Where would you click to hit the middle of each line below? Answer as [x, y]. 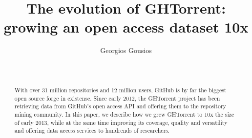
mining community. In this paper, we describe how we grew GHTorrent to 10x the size [124, 114]
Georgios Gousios [126, 50]
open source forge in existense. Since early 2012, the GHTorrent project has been [117, 98]
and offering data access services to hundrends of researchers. [92, 130]
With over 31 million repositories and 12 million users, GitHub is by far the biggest [120, 90]
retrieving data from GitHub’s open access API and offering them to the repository [120, 106]
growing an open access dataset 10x [126, 27]
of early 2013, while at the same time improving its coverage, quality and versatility [121, 122]
